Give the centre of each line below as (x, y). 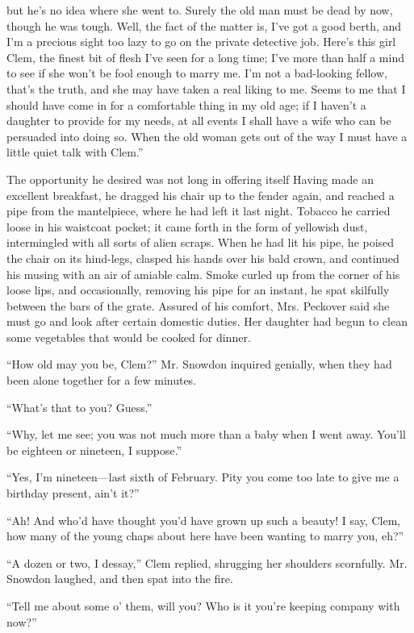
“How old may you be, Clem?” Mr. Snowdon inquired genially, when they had (199, 364)
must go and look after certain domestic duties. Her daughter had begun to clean (207, 321)
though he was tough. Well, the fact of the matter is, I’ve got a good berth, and (204, 25)
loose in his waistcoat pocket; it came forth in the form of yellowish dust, (187, 226)
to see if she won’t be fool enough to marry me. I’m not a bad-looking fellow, (197, 73)
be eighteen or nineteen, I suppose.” (94, 450)
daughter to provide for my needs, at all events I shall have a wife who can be (199, 121)
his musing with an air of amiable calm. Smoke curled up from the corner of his (203, 274)
